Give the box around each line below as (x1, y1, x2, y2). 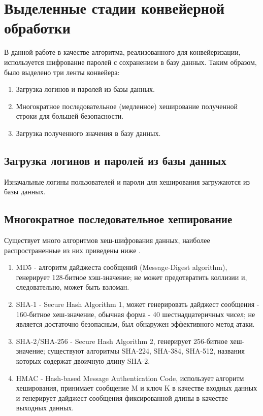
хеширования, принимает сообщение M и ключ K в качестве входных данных (16, 383, 257, 393)
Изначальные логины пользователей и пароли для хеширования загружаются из (4, 176, 250, 187)
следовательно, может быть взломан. (16, 282, 129, 292)
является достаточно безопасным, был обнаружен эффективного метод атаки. (16, 319, 255, 329)
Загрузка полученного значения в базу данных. (16, 127, 161, 138)
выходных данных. (16, 402, 74, 413)
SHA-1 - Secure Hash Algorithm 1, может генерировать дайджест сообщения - (16, 299, 259, 309)
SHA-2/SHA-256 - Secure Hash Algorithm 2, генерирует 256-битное (16, 335, 228, 346)
